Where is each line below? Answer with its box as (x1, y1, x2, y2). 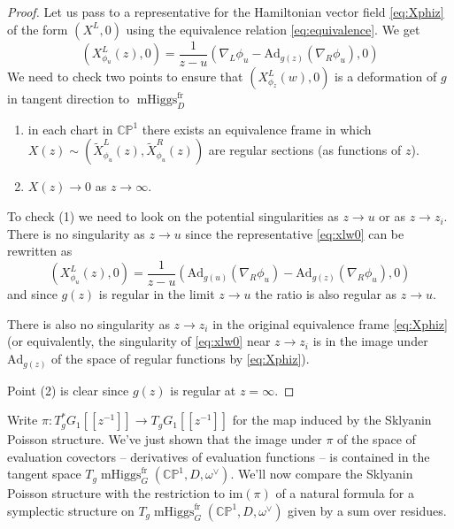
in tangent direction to (7, 89, 130, 108)
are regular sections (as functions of (208, 141, 402, 159)
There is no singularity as (7, 224, 145, 242)
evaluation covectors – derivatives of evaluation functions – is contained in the (7, 447, 430, 465)
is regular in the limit (98, 285, 215, 303)
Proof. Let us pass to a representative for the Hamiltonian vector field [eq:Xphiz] (7, 3, 444, 20)
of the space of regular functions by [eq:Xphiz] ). (51, 349, 310, 368)
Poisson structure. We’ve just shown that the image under (7, 430, 322, 448)
